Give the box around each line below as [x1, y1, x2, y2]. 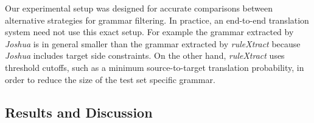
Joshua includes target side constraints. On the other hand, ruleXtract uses [5, 49, 285, 62]
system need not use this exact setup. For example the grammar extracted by [5, 25, 294, 38]
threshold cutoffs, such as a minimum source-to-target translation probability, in [5, 61, 304, 73]
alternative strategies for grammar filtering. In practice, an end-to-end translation [5, 13, 309, 26]
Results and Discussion [5, 102, 153, 121]
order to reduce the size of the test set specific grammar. [5, 73, 215, 85]
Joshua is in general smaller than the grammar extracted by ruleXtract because [5, 37, 301, 50]
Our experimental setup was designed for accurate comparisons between [5, 2, 273, 14]
